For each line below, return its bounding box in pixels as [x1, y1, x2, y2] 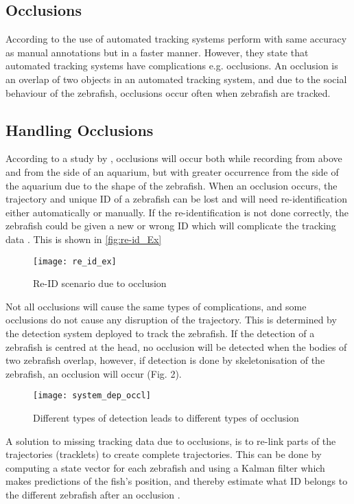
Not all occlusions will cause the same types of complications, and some [5, 299, 307, 313]
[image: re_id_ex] [33, 256, 117, 266]
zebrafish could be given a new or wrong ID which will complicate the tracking [5, 218, 336, 233]
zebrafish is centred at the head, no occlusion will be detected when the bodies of [5, 339, 347, 354]
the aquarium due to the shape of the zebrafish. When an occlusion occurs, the [5, 178, 338, 192]
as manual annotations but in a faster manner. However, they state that [5, 45, 309, 59]
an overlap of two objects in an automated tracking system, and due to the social [5, 71, 347, 86]
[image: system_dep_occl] [33, 391, 151, 401]
